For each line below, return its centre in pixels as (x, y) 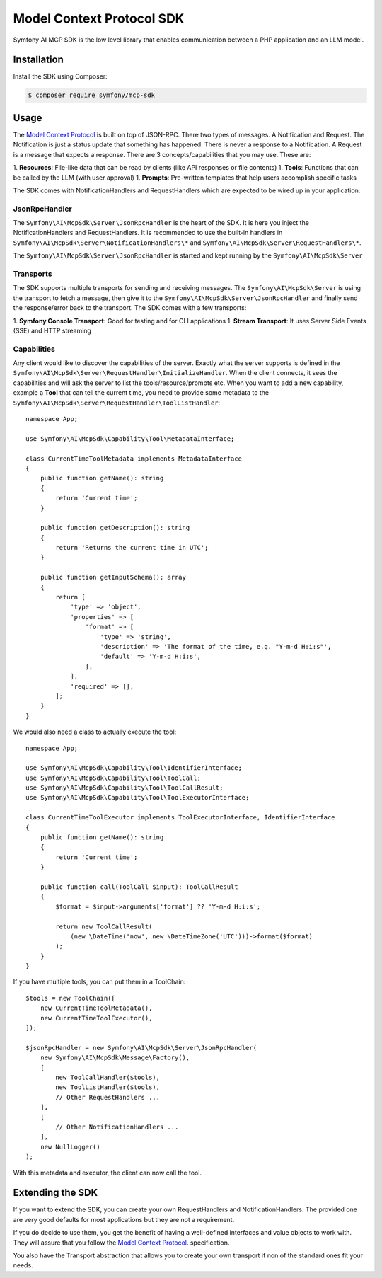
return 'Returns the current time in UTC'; (132, 548)
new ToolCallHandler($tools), (108, 1077)
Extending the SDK (56, 1193)
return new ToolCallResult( (104, 926)
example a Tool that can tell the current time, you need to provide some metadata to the (141, 393)
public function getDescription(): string (115, 528)
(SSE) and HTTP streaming (52, 330)
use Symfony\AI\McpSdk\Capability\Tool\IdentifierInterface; (134, 768)
